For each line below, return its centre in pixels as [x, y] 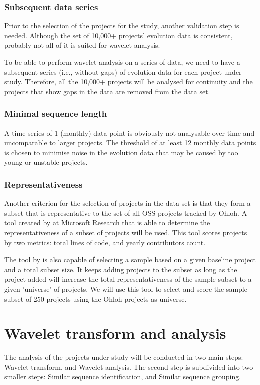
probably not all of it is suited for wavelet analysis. [82, 45]
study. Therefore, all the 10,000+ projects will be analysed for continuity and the [128, 82]
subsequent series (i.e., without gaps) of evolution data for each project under [123, 72]
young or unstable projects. [46, 162]
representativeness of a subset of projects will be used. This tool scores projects [126, 232]
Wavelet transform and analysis [115, 333]
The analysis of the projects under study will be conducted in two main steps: [124, 357]
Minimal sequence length [56, 114]
